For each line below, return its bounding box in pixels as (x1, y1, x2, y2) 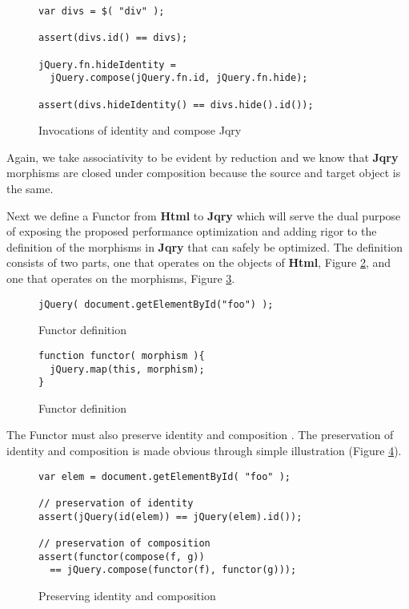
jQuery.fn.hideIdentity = (38, 58, 176, 71)
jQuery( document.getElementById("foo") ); (38, 298, 274, 310)
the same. (6, 180, 54, 197)
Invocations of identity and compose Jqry (38, 122, 242, 139)
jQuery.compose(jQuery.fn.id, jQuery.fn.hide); (50, 72, 308, 84)
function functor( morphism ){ (38, 349, 205, 361)
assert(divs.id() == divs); (38, 32, 188, 44)
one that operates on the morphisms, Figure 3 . (6, 270, 235, 286)
